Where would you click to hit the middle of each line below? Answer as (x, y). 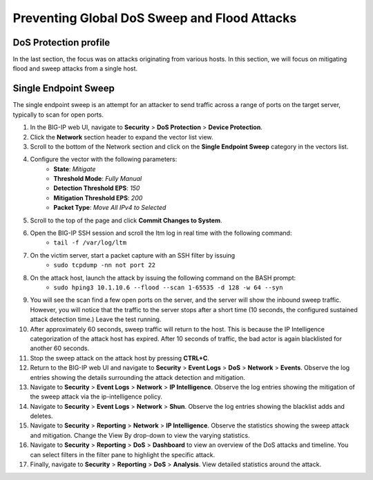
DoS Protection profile (61, 42)
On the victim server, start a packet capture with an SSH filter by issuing (133, 255)
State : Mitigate (75, 169)
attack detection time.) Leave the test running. (96, 319)
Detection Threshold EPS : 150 (97, 188)
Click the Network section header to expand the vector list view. (122, 137)
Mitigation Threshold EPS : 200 (98, 198)
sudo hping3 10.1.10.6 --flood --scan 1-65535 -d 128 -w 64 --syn (168, 288)
